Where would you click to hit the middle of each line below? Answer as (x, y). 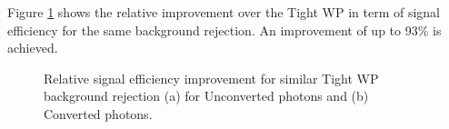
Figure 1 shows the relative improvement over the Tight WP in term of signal (224, 12)
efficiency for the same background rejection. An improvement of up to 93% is (224, 30)
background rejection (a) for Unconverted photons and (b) (206, 96)
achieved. (33, 48)
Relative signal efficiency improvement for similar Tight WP (211, 78)
